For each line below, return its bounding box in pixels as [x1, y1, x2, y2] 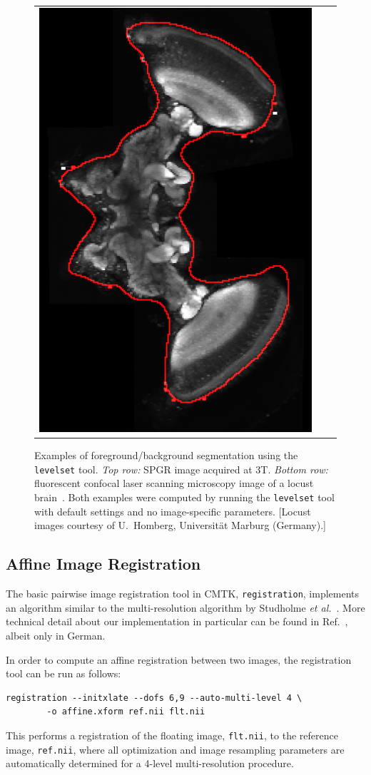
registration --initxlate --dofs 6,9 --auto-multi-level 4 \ [6, 692, 303, 703]
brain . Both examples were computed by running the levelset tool [34, 490, 335, 505]
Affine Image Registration [6, 553, 201, 575]
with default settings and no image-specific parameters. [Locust [34, 503, 311, 518]
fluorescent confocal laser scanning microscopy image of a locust [34, 476, 314, 491]
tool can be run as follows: [6, 666, 121, 681]
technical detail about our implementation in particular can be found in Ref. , [6, 614, 348, 629]
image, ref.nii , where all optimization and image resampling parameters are [6, 741, 345, 756]
